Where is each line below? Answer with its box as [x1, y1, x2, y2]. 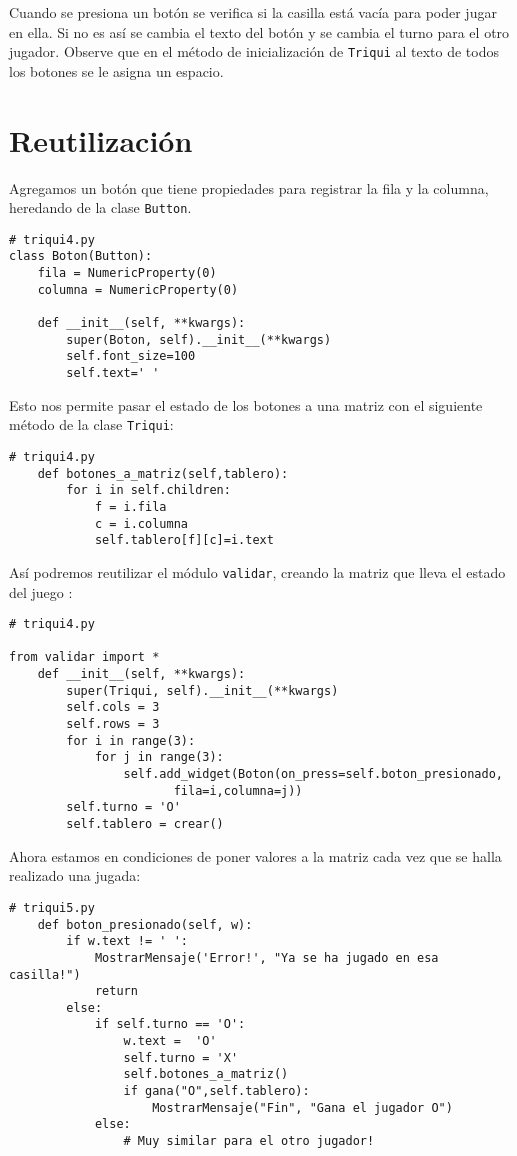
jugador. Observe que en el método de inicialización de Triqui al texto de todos [9, 41, 500, 62]
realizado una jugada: [9, 865, 141, 886]
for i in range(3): [66, 733, 196, 748]
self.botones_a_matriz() [123, 1067, 289, 1082]
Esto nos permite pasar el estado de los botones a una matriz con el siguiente [9, 394, 483, 415]
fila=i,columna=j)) [173, 783, 303, 798]
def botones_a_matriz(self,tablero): [37, 466, 289, 481]
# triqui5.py [9, 900, 95, 915]
